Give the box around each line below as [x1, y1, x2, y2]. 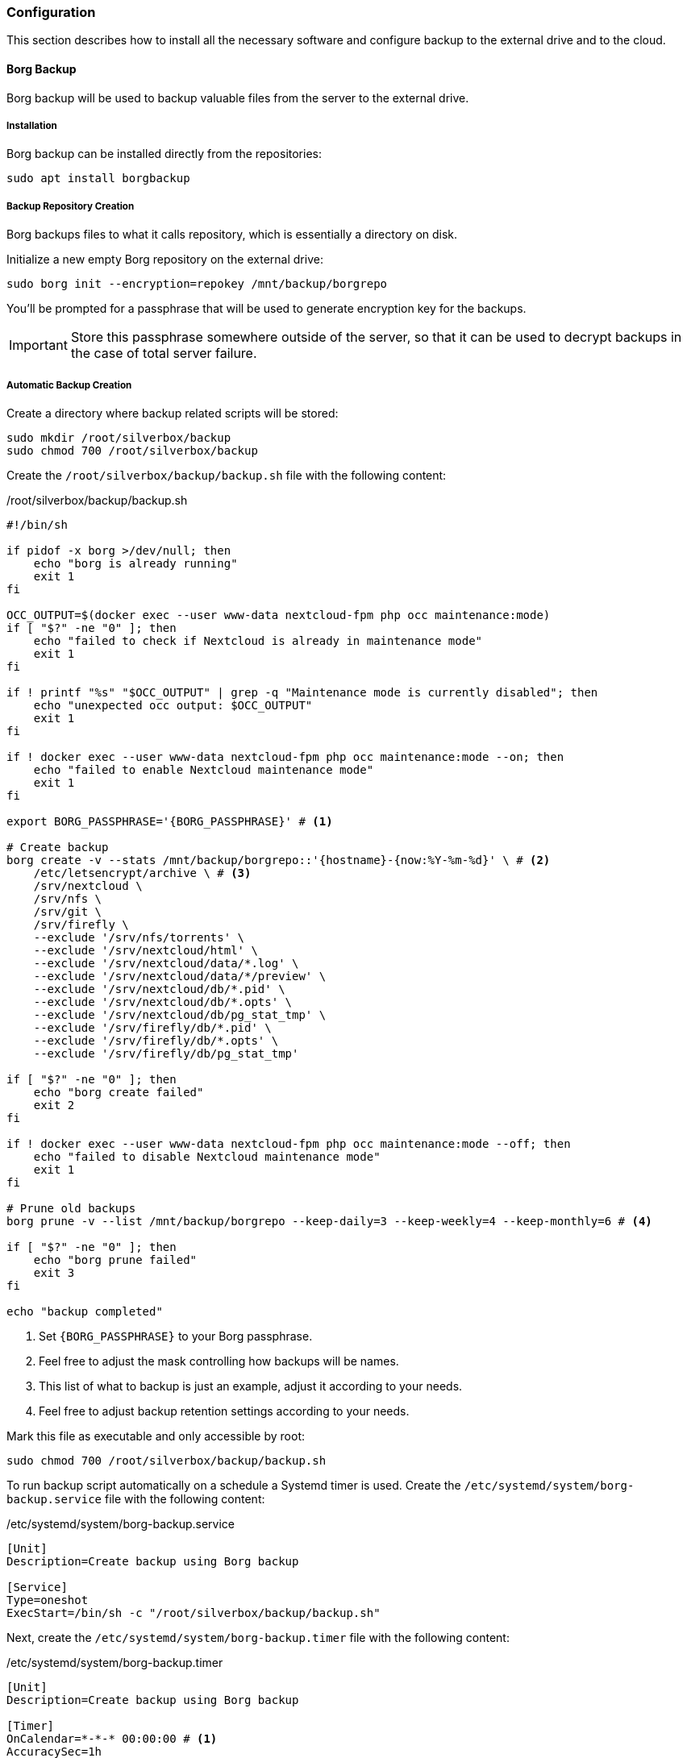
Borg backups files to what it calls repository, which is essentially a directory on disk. [6, 227, 458, 242]
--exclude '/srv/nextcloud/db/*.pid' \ [33, 982, 285, 995]
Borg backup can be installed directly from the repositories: [6, 147, 322, 161]
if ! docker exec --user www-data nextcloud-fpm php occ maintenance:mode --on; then [6, 750, 564, 763]
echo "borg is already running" [33, 556, 238, 570]
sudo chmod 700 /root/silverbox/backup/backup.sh [6, 1453, 327, 1467]
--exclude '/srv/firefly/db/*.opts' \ [33, 1033, 279, 1047]
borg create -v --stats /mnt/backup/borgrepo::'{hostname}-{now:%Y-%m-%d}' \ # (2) [6, 853, 551, 867]
